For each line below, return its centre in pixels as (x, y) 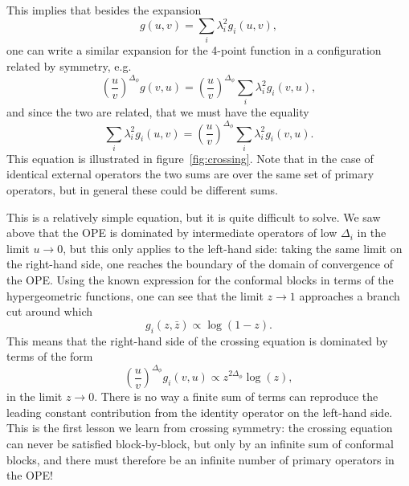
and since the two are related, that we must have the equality (158, 112)
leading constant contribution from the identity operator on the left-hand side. (200, 412)
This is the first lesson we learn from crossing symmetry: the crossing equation (200, 428)
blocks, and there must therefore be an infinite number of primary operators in (200, 459)
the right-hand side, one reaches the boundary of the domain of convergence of (200, 264)
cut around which (50, 311)
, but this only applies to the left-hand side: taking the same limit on (233, 248)
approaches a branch (350, 295)
